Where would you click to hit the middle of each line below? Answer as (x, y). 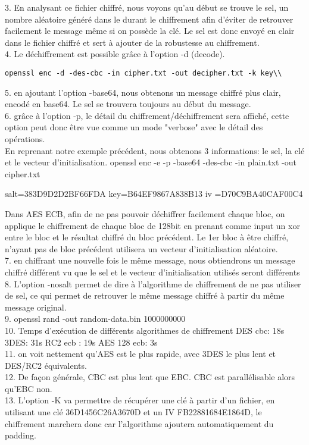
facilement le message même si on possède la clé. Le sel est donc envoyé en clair (150, 31)
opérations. (25, 139)
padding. (21, 435)
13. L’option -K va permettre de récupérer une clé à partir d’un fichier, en (140, 400)
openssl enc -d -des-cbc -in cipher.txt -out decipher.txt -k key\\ (143, 73)
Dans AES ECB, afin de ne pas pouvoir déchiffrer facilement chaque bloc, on (145, 213)
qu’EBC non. (29, 388)
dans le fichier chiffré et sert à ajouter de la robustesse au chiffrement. (132, 42)
